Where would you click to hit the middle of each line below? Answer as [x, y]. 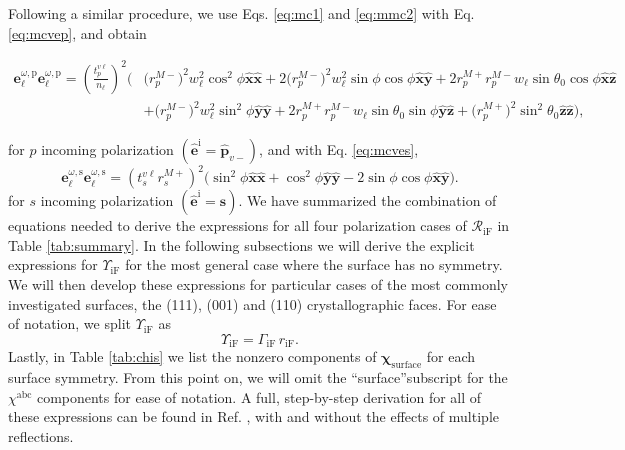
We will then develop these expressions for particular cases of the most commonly [258, 283]
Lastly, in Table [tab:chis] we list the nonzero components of [192, 356]
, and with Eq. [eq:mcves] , [339, 148]
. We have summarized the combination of [367, 200]
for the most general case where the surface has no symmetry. [314, 264]
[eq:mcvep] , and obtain [77, 32]
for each [450, 356]
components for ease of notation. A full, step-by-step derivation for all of [259, 396]
